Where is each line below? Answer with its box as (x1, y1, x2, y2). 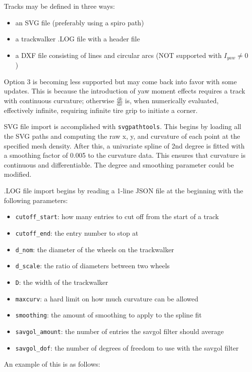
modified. (4, 169, 32, 179)
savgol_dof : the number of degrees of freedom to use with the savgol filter (15, 342, 239, 353)
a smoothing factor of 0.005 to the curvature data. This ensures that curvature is (4, 150, 246, 160)
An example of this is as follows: (4, 359, 100, 369)
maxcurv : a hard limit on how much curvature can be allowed (15, 293, 198, 303)
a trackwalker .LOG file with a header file (15, 34, 140, 44)
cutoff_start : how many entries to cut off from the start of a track (15, 211, 219, 222)
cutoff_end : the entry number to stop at (15, 227, 138, 238)
